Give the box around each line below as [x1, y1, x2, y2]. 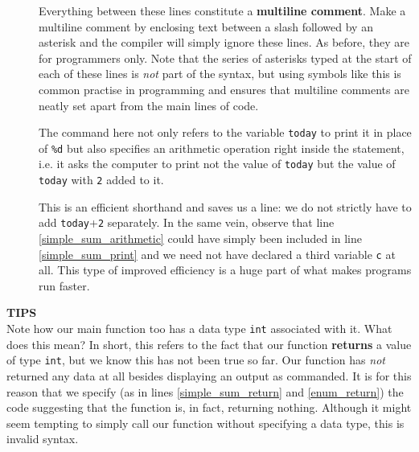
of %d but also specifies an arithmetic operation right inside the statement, [39, 139, 405, 156]
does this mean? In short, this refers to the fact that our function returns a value [6, 335, 412, 352]
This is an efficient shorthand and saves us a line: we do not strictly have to [39, 198, 412, 215]
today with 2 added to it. [39, 171, 164, 188]
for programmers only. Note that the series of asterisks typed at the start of [39, 49, 412, 66]
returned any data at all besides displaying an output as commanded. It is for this [6, 367, 412, 384]
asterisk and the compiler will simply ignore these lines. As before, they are [39, 34, 410, 51]
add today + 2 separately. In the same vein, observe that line [39, 214, 335, 231]
